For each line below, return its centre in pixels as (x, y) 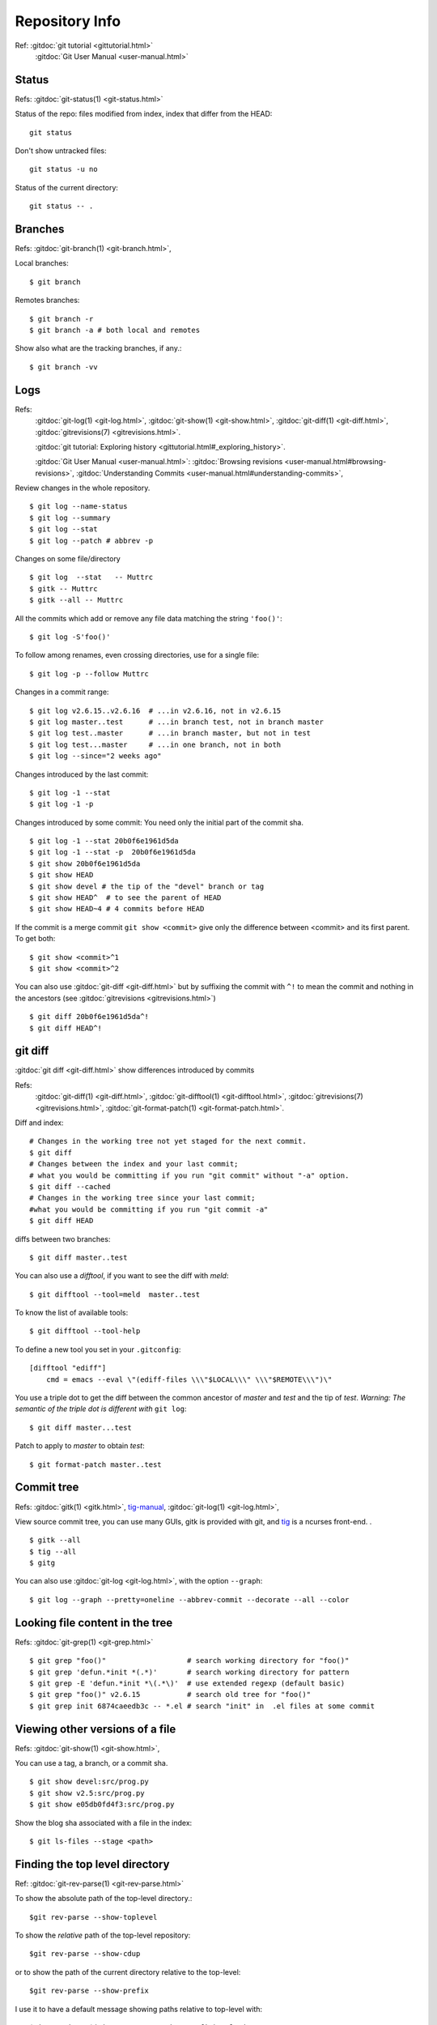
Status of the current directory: (67, 187)
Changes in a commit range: (62, 692)
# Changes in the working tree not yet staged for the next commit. (168, 1141)
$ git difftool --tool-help (85, 1331)
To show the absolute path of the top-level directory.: (104, 1899)
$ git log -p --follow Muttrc (89, 674)
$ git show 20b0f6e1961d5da (85, 863)
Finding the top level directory (92, 1864)
